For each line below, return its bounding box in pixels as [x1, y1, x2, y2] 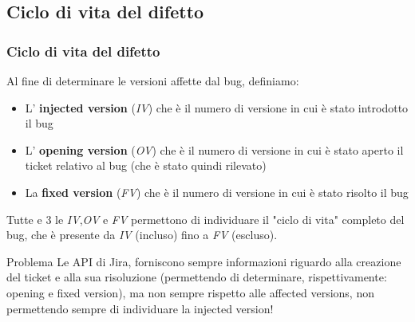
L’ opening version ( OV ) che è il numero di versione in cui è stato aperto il [25, 141, 404, 158]
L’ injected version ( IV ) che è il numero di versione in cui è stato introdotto [25, 99, 409, 116]
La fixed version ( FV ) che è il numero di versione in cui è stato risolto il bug [25, 183, 409, 200]
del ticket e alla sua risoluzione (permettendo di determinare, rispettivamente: [6, 269, 387, 285]
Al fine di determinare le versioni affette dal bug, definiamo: [6, 73, 299, 88]
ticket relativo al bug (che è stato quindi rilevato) [25, 157, 267, 174]
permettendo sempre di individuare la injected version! [6, 300, 274, 316]
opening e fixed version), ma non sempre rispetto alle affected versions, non [6, 284, 374, 300]
